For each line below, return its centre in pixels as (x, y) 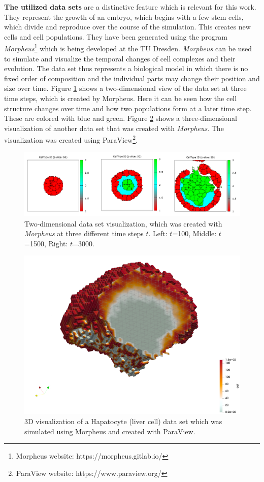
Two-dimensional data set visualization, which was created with (123, 223)
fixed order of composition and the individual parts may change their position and (132, 78)
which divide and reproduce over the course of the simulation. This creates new (127, 27)
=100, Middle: (194, 233)
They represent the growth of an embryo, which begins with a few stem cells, (124, 17)
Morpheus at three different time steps (84, 233)
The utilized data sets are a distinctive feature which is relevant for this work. (130, 7)
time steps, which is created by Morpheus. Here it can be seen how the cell (121, 98)
